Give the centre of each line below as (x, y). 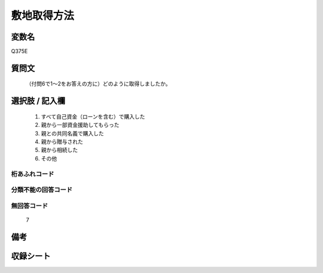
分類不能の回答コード (42, 190)
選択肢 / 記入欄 (38, 101)
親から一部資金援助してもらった (80, 125)
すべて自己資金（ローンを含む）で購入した (93, 116)
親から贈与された (62, 142)
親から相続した (59, 150)
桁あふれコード (33, 174)
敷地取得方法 (43, 16)
